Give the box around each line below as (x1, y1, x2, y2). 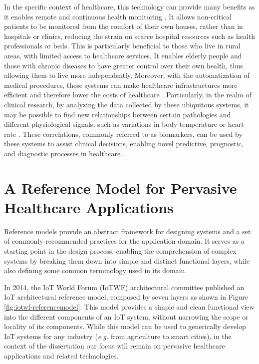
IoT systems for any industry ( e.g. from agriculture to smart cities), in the (4, 331, 232, 341)
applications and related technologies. (4, 350, 119, 361)
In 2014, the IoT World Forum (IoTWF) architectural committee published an (4, 282, 245, 292)
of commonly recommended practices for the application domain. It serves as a (4, 236, 245, 246)
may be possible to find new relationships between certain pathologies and (4, 109, 231, 119)
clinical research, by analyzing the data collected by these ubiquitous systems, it (4, 99, 249, 109)
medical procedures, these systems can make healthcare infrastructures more (4, 79, 238, 90)
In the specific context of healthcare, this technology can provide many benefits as (4, 1, 255, 11)
